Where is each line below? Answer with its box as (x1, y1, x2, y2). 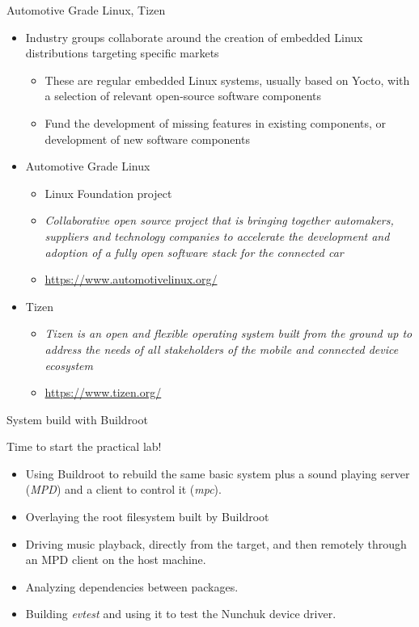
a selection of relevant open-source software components (44, 87, 322, 104)
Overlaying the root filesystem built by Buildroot (25, 508, 269, 525)
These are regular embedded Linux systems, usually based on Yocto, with (44, 71, 410, 88)
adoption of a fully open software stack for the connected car (44, 243, 344, 260)
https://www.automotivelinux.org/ (44, 271, 218, 288)
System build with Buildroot (6, 410, 148, 427)
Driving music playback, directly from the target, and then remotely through (25, 535, 407, 552)
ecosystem (44, 356, 93, 373)
